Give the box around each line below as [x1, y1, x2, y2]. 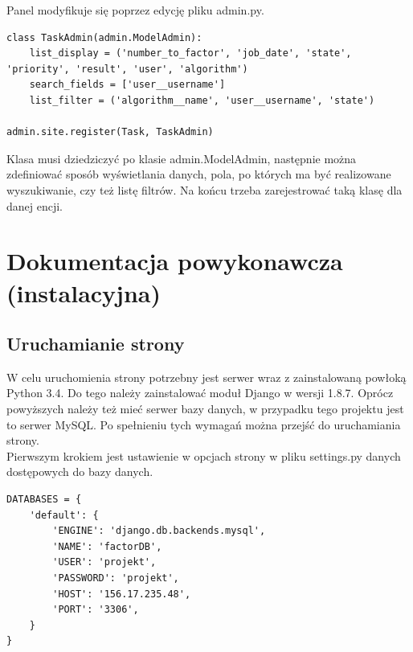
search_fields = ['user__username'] [29, 79, 226, 91]
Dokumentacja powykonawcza [6, 244, 343, 277]
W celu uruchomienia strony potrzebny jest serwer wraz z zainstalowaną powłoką [6, 368, 407, 385]
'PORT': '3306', [52, 604, 139, 616]
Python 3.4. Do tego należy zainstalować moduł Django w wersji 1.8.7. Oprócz [6, 384, 394, 401]
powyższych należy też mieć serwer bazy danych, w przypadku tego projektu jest [6, 400, 404, 417]
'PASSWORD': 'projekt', [52, 572, 179, 584]
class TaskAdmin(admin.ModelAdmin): [6, 31, 202, 43]
